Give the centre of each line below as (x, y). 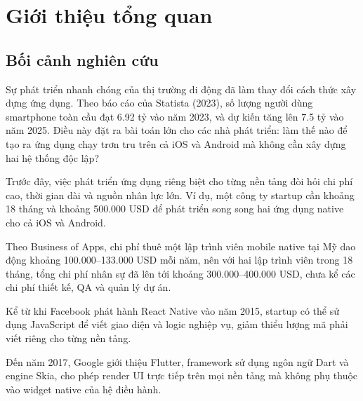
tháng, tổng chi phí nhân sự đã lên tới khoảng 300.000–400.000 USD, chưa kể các (180, 273)
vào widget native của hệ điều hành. (84, 389)
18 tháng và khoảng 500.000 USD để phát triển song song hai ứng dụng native (175, 209)
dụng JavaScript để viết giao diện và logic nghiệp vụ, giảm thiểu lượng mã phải (177, 324)
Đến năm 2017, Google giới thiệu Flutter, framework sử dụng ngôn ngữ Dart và (177, 361)
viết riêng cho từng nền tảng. (68, 338)
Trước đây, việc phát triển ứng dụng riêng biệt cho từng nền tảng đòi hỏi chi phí (179, 181)
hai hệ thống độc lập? (53, 157)
